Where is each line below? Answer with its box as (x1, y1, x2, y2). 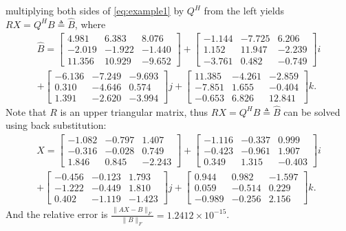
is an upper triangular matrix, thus (60, 104, 208, 119)
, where (74, 16, 106, 31)
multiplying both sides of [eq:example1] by (6, 3, 184, 17)
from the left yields (204, 3, 284, 17)
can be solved (283, 104, 340, 119)
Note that (6, 104, 47, 119)
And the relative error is (6, 207, 108, 221)
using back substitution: (6, 118, 107, 132)
